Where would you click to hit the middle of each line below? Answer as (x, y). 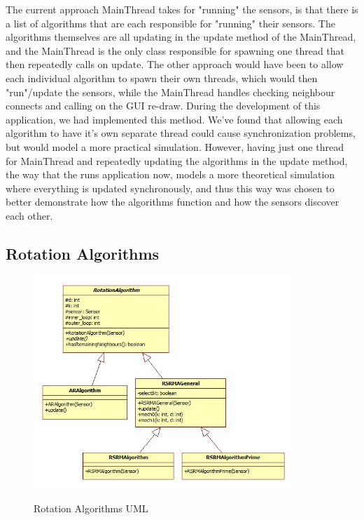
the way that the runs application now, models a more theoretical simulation (170, 174)
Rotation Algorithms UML (91, 508)
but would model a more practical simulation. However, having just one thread (175, 146)
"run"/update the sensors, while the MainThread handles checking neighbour (170, 92)
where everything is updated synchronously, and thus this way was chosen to (170, 188)
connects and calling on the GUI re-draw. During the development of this (163, 106)
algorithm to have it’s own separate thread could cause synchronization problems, (181, 133)
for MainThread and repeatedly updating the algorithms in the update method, (177, 160)
